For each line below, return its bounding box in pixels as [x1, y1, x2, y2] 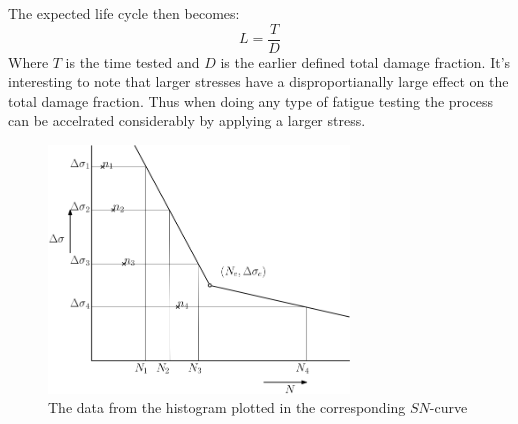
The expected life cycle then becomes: [8, 3, 240, 23]
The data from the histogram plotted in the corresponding [48, 397, 406, 418]
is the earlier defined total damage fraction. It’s [220, 51, 511, 72]
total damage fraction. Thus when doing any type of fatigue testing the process [8, 90, 493, 111]
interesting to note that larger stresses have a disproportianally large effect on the [8, 71, 509, 92]
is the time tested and [65, 51, 200, 72]
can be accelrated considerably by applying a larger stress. [8, 110, 366, 131]
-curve [429, 397, 468, 418]
